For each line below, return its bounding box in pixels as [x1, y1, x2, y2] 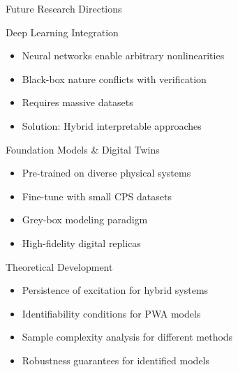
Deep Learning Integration [6, 24, 119, 39]
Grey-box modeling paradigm [22, 212, 148, 227]
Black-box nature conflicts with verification [22, 71, 207, 86]
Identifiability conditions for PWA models [22, 306, 201, 320]
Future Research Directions [6, 1, 122, 15]
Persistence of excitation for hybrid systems [22, 283, 209, 297]
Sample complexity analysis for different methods [22, 329, 233, 344]
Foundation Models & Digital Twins [6, 142, 160, 156]
